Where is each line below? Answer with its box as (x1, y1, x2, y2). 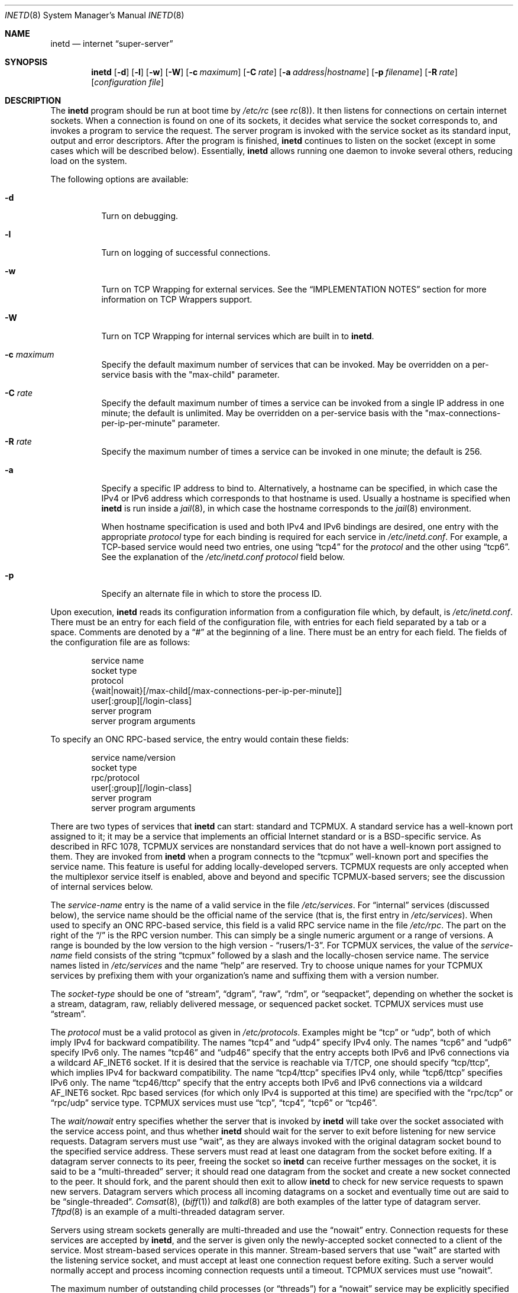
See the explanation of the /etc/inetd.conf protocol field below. (101, 552, 345, 562)
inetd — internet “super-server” (50, 38, 173, 49)
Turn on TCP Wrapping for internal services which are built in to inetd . (101, 331, 374, 341)
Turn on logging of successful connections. (101, 247, 271, 258)
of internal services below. (50, 882, 153, 892)
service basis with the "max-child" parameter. (101, 369, 280, 379)
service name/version (91, 752, 176, 763)
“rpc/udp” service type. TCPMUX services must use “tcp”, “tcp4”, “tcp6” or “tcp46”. (50, 1098, 377, 1108)
